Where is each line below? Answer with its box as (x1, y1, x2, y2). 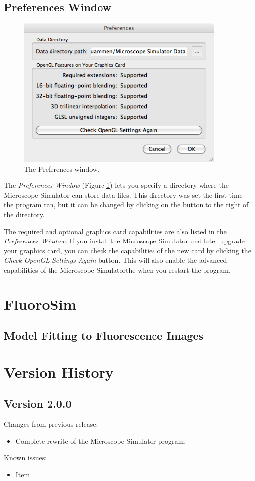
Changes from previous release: (4, 419, 98, 429)
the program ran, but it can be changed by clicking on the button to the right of (4, 199, 249, 210)
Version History (4, 361, 114, 382)
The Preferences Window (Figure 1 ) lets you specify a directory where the (4, 180, 229, 190)
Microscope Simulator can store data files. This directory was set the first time (4, 189, 243, 200)
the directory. (4, 209, 45, 219)
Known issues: (4, 452, 47, 463)
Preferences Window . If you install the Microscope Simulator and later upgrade (4, 236, 245, 246)
